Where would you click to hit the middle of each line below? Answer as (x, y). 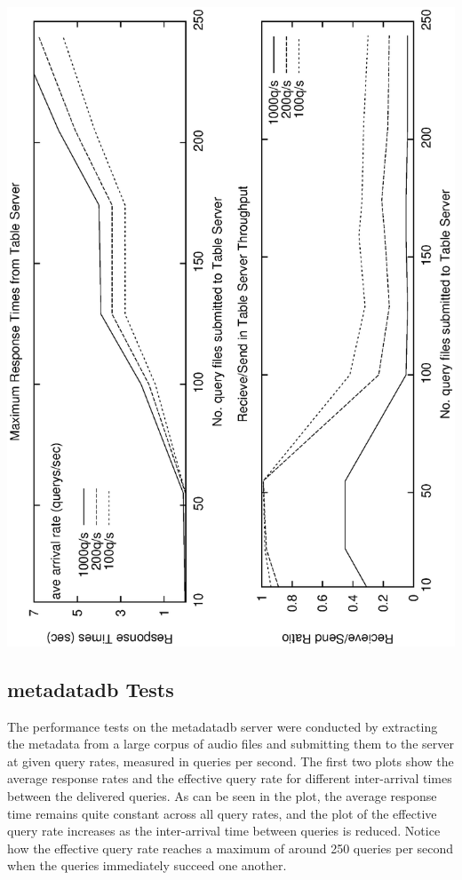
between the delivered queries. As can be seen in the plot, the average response (222, 795)
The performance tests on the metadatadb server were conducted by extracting (223, 726)
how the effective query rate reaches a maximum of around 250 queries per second (231, 848)
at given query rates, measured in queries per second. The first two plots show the (231, 761)
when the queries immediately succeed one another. (147, 865)
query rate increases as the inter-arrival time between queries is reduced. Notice (224, 831)
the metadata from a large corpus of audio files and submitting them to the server (231, 744)
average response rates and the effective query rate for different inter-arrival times (230, 778)
